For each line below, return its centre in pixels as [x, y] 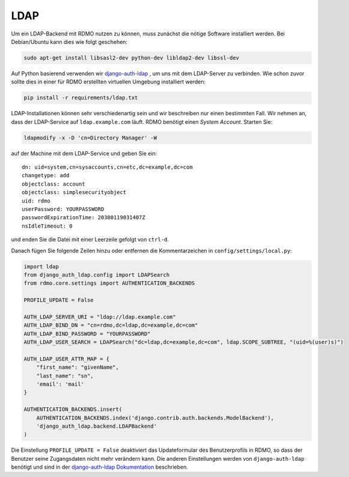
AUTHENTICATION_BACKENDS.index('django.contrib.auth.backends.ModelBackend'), [155, 418]
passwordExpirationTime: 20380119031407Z [83, 217]
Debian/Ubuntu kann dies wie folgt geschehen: [69, 41]
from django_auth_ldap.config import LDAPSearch [97, 275]
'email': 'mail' [60, 384]
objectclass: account [53, 184]
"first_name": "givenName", [78, 367]
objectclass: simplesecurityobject [74, 193]
